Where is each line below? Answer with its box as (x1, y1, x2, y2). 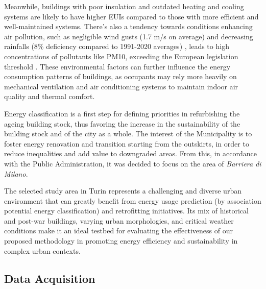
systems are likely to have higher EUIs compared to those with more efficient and (4, 11, 259, 21)
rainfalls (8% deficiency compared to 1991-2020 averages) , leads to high (4, 41, 229, 52)
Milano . (4, 168, 28, 179)
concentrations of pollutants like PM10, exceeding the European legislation (4, 51, 238, 61)
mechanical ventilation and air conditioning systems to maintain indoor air (4, 81, 238, 91)
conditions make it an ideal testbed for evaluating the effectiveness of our (4, 225, 233, 236)
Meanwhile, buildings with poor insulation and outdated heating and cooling (4, 1, 244, 11)
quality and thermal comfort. (4, 91, 95, 102)
